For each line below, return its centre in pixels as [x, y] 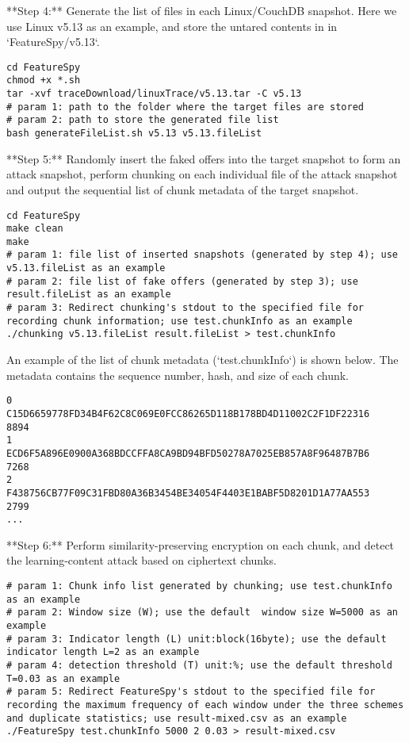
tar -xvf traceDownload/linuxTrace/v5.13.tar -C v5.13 [154, 94]
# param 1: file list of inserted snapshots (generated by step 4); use [202, 255]
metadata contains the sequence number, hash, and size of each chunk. [178, 375]
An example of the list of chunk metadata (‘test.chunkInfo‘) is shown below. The [203, 360]
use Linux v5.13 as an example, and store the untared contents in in [172, 26]
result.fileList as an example [89, 295]
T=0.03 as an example [63, 678]
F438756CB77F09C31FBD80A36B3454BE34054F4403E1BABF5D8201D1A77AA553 [188, 493]
